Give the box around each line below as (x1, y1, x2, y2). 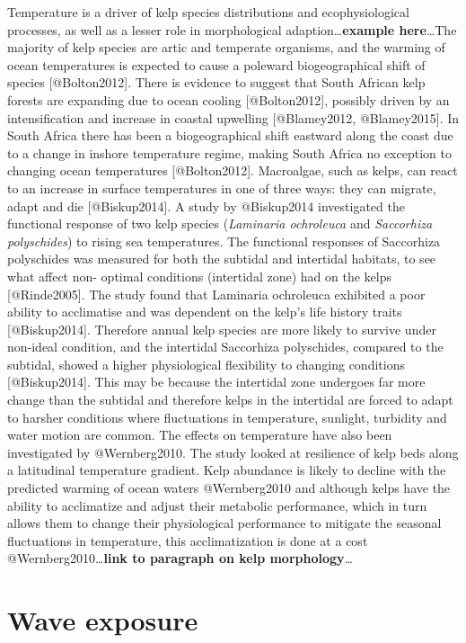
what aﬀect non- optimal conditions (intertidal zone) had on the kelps (7, 266, 391, 285)
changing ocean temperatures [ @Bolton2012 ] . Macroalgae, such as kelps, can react (7, 161, 458, 180)
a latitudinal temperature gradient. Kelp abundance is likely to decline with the (7, 460, 446, 479)
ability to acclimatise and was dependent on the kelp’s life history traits (7, 302, 402, 321)
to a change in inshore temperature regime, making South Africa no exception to (7, 143, 452, 162)
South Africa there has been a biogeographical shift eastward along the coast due (7, 126, 453, 145)
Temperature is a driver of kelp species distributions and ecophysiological (7, 3, 409, 21)
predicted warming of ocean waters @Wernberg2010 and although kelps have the (7, 478, 451, 497)
